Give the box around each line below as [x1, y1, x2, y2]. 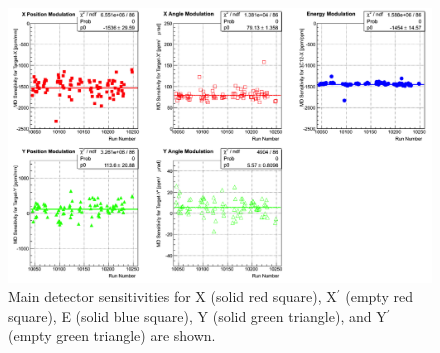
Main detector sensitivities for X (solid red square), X [8, 286, 337, 307]
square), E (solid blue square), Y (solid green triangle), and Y [8, 305, 387, 326]
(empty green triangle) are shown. [8, 325, 216, 346]
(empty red [345, 286, 413, 307]
